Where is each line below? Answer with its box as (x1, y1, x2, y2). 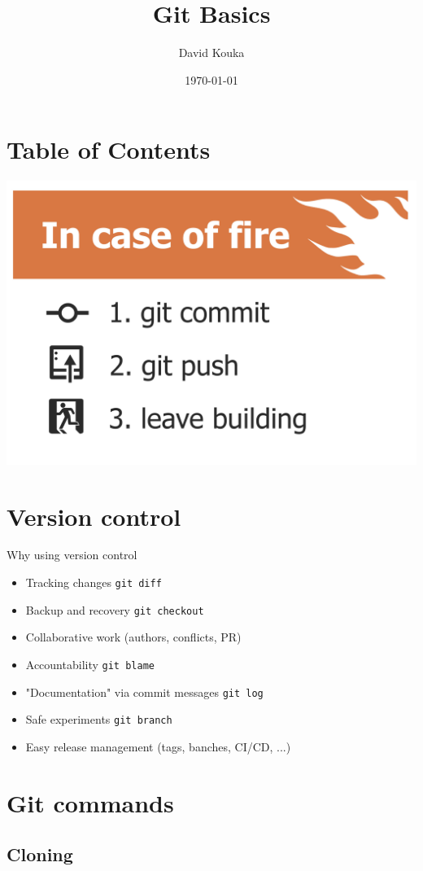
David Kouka (178, 44, 245, 61)
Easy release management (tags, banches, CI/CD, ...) (25, 738, 291, 755)
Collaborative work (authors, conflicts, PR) (25, 628, 242, 646)
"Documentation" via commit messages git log (25, 683, 264, 700)
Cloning (7, 842, 73, 867)
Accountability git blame (25, 655, 155, 672)
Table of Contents (7, 133, 211, 166)
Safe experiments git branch (25, 711, 172, 728)
